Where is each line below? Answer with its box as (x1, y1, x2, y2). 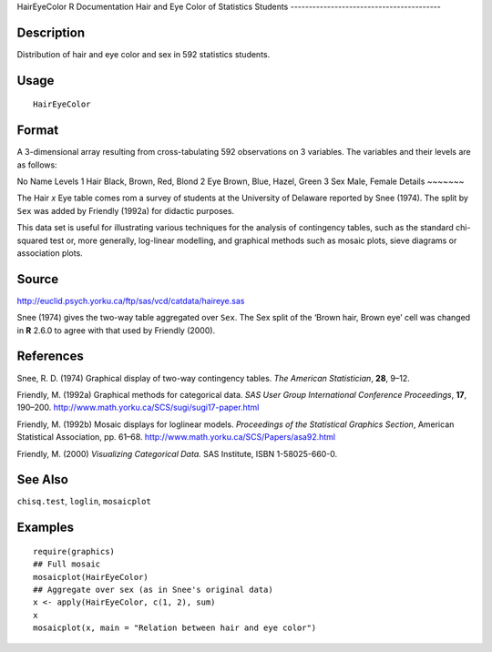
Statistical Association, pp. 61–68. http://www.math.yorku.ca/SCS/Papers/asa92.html (16, 432, 336, 443)
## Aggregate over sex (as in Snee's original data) (33, 584, 273, 595)
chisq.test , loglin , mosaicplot (16, 496, 152, 507)
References (16, 349, 84, 364)
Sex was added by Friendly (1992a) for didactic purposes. (16, 205, 235, 216)
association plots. (16, 247, 84, 259)
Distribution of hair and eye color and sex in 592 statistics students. (16, 48, 271, 59)
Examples (16, 520, 75, 535)
